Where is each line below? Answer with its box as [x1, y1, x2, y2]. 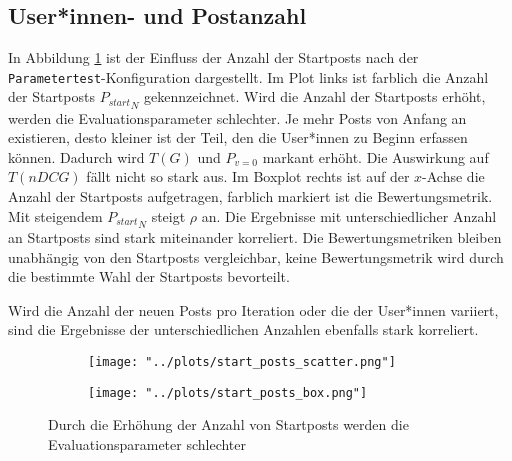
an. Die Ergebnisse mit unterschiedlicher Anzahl [201, 205, 497, 226]
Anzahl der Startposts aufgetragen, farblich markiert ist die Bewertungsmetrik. [8, 186, 493, 207]
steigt [151, 205, 186, 226]
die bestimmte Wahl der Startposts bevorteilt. [8, 266, 290, 287]
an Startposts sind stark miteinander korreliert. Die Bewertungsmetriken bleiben [8, 226, 502, 247]
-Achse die [422, 166, 485, 187]
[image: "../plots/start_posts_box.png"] [88, 385, 368, 400]
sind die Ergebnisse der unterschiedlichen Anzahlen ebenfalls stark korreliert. [8, 319, 479, 340]
